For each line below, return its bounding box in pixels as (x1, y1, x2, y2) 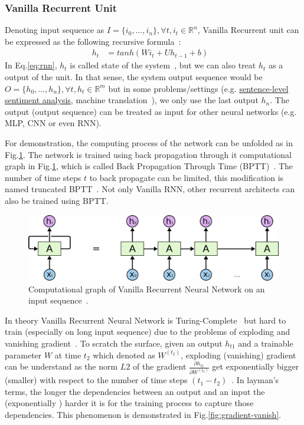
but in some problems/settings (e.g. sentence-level (108, 82, 289, 94)
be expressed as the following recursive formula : (5, 35, 181, 47)
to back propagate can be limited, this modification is (89, 171, 284, 183)
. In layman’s (231, 374, 279, 386)
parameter (5, 348, 42, 361)
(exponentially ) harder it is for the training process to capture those (5, 397, 254, 409)
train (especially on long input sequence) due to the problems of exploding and (5, 325, 290, 338)
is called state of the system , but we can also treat (70, 59, 256, 71)
